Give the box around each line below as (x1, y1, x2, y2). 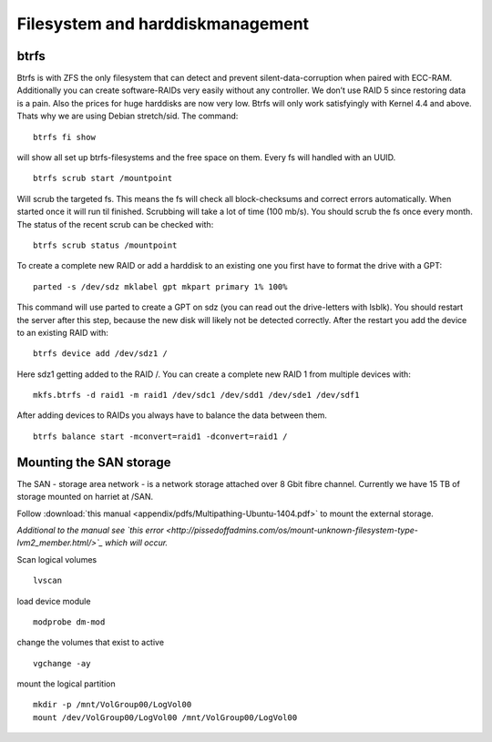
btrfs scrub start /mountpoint (33, 173, 173, 184)
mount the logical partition (16, 678, 116, 689)
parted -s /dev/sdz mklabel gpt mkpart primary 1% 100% (33, 281, 288, 291)
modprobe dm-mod (33, 616, 106, 627)
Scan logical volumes (16, 554, 97, 564)
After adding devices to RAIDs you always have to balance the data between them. (16, 410, 327, 421)
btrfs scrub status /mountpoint (33, 239, 178, 250)
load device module (16, 595, 91, 606)
